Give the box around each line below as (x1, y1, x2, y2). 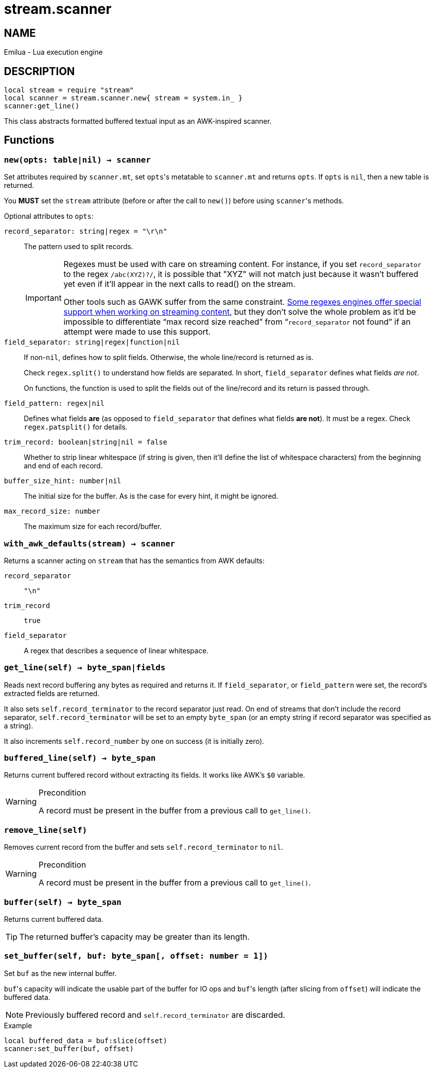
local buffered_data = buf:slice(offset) (4, 1036, 167, 1045)
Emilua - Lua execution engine (4, 48, 103, 57)
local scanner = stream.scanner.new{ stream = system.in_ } (4, 94, 243, 102)
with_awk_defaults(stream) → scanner (4, 538, 175, 548)
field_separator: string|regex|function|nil (4, 338, 180, 347)
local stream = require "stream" (4, 86, 134, 94)
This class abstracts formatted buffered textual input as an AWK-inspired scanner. (4, 117, 272, 126)
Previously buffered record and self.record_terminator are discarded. (25, 1009, 286, 1020)
